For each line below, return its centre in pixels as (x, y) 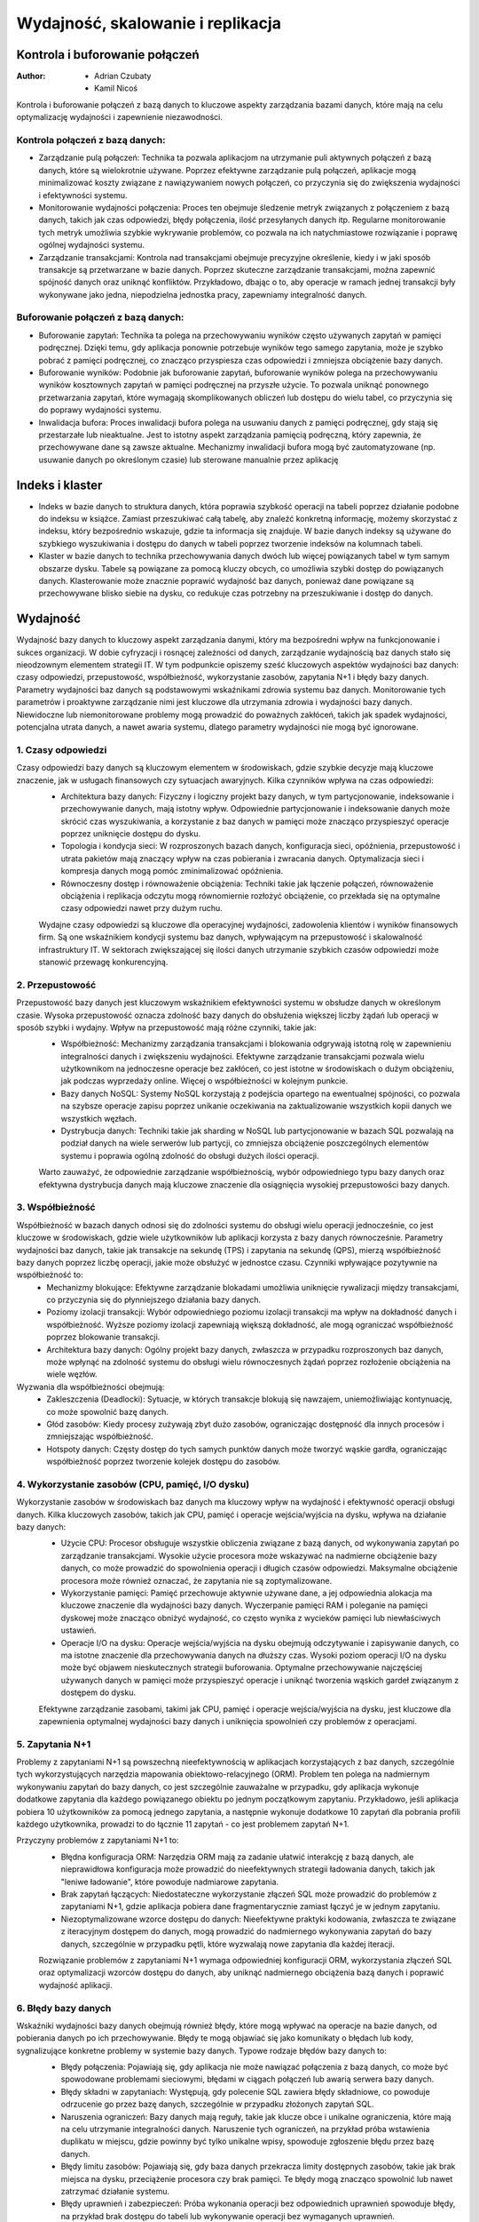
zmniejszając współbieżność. (100, 1436)
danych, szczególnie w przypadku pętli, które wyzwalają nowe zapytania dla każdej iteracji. (228, 1944)
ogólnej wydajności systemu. (92, 245)
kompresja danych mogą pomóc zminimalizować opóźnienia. (172, 871)
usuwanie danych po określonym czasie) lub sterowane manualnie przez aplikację (188, 460)
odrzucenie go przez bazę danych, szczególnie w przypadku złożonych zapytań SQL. (217, 2104)
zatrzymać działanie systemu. (115, 2191)
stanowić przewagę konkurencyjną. (103, 962)
